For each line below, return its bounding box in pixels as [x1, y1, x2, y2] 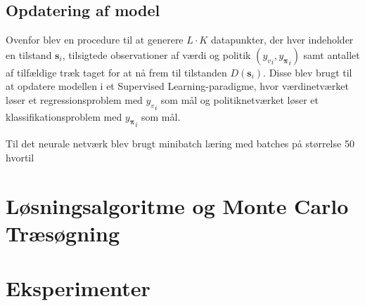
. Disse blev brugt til [263, 65, 352, 79]
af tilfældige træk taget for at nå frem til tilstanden [6, 65, 227, 79]
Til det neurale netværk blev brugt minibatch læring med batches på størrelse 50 [6, 136, 354, 151]
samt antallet [303, 47, 360, 62]
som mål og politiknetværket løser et [160, 92, 319, 107]
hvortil [6, 149, 34, 164]
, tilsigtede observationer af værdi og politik [62, 47, 251, 62]
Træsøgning [6, 218, 120, 247]
